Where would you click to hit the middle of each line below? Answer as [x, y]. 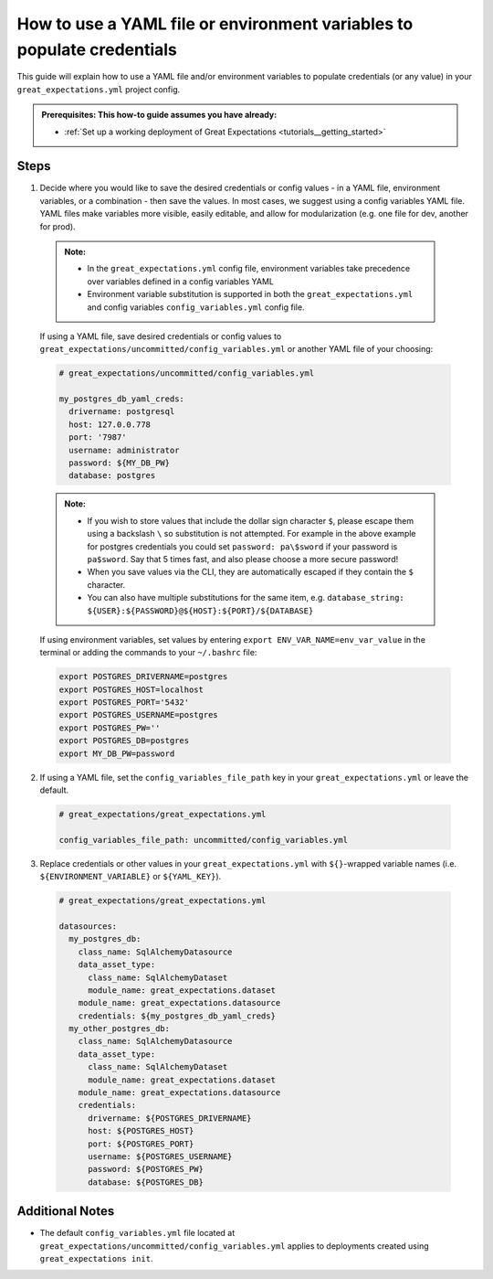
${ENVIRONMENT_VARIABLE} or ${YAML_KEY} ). [131, 877]
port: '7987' [98, 437]
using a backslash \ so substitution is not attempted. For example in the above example [252, 534]
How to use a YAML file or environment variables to [215, 24]
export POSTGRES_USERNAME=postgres [138, 715]
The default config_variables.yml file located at [137, 1233]
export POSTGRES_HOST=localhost [131, 689]
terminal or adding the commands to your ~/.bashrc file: [148, 653]
